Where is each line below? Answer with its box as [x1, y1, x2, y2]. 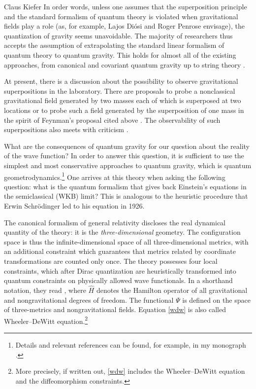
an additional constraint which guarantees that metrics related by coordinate [4, 246, 236, 256]
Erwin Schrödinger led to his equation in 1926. [4, 200, 145, 211]
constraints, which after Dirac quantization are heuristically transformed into [4, 265, 236, 276]
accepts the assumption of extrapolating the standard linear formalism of [4, 40, 224, 50]
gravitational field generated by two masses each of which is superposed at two [4, 95, 241, 106]
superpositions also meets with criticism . [4, 124, 128, 135]
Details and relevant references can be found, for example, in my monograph [15, 339, 246, 350]
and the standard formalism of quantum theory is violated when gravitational [4, 11, 238, 21]
